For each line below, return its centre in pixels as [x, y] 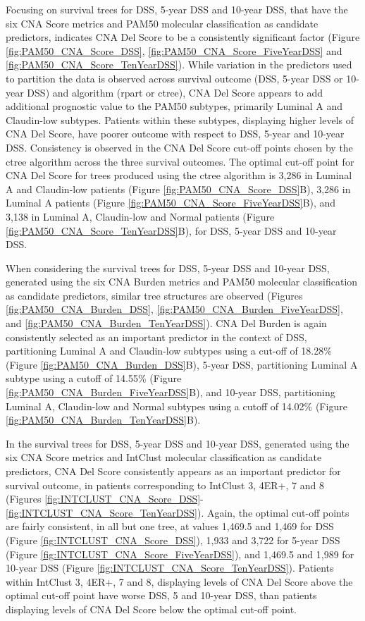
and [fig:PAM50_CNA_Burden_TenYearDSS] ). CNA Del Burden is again [166, 323]
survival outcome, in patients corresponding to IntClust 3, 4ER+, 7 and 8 [165, 485]
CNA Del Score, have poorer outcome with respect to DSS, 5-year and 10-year [175, 134]
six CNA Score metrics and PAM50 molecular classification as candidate [162, 23]
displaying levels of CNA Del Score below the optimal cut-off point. [151, 609]
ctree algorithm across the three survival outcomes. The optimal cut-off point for [180, 161]
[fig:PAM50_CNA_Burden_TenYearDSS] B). [103, 420]
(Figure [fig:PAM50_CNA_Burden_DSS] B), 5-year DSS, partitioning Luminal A [182, 364]
